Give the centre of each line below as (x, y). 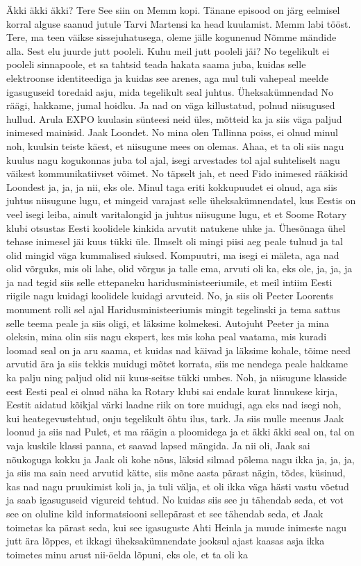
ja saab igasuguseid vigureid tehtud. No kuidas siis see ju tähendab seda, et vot (175, 500)
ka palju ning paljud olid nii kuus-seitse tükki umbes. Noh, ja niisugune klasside (177, 377)
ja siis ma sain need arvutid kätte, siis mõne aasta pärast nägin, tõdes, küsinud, (176, 473)
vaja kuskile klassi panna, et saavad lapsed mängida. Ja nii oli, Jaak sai (158, 445)
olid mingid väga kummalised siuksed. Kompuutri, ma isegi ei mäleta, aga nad (173, 255)
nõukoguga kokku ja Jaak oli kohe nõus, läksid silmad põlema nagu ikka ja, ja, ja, (180, 459)
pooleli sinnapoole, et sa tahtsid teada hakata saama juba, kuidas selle (156, 64)
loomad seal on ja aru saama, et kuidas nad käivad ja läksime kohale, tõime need (179, 350)
